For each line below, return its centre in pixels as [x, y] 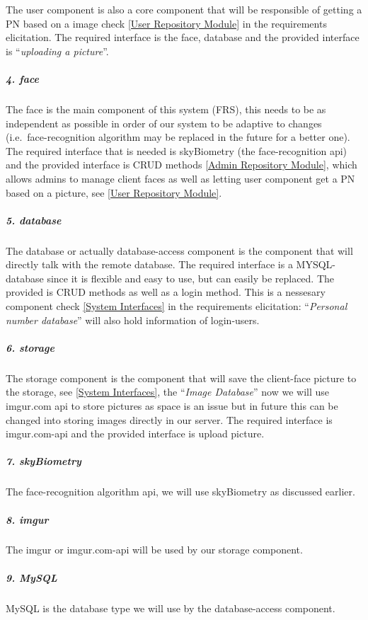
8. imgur [27, 519]
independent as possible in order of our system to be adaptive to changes [164, 123]
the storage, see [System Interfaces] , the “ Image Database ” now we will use [168, 392]
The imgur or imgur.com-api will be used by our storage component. [154, 550]
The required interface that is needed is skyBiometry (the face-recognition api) [177, 150]
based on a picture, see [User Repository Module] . [114, 192]
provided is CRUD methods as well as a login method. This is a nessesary [166, 292]
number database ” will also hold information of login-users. [133, 320]
